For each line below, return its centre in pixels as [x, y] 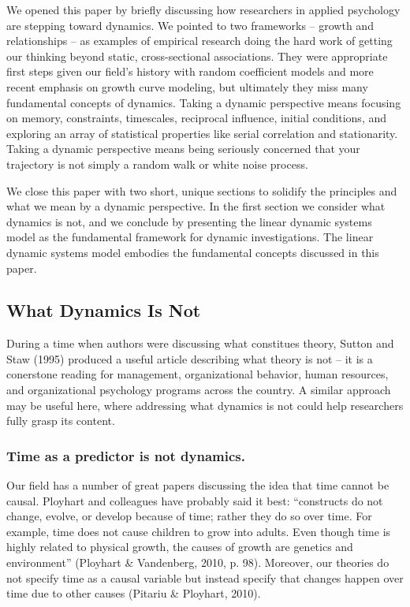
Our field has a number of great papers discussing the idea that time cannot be [198, 485]
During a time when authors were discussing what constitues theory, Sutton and [200, 343]
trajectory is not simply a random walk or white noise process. [157, 164]
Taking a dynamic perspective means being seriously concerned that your [183, 149]
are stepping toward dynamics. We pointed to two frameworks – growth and [190, 25]
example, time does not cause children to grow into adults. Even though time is [199, 531]
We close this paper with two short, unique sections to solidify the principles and [202, 190]
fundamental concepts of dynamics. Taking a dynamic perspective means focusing [204, 102]
